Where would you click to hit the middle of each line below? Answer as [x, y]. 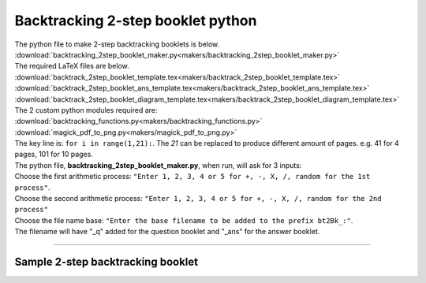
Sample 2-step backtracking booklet [106, 262]
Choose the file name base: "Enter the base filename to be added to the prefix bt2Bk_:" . [184, 220]
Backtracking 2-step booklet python [136, 20]
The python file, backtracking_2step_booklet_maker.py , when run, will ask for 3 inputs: [158, 165]
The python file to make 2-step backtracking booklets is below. [117, 44]
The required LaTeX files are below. [72, 66]
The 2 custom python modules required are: [86, 110]
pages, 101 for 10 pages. [54, 155]
